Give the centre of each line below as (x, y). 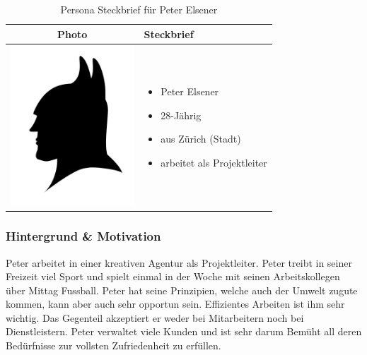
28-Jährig (181, 115)
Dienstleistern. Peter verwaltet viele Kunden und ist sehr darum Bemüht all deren (184, 331)
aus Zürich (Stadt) (201, 139)
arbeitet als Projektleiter (214, 162)
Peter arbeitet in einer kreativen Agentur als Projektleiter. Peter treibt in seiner (179, 262)
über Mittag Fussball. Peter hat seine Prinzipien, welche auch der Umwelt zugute (182, 290)
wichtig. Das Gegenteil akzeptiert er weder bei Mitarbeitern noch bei (155, 317)
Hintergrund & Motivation (83, 236)
